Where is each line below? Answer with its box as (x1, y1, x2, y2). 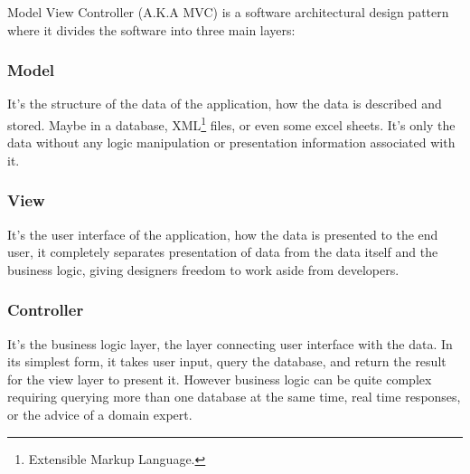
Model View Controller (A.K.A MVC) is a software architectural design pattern (7, 3, 449, 21)
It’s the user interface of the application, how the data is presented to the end (7, 224, 438, 243)
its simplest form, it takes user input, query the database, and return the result (7, 352, 446, 371)
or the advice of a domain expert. (7, 405, 193, 424)
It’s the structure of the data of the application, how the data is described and (7, 94, 442, 113)
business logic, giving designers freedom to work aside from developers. (7, 260, 399, 279)
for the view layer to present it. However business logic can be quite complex (7, 369, 432, 388)
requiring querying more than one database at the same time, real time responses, (7, 387, 461, 406)
